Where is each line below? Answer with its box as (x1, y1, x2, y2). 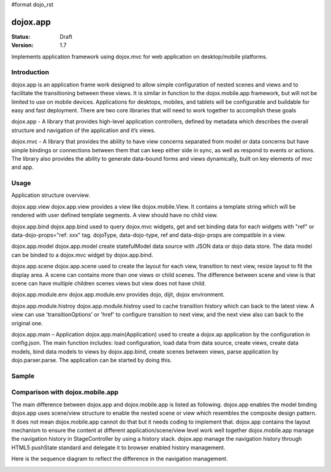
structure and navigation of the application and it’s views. (11, 126, 156, 134)
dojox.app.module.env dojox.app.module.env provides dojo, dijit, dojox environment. (11, 291, 225, 298)
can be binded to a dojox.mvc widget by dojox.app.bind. (11, 251, 153, 258)
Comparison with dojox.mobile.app (11, 388, 119, 397)
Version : (11, 42, 34, 49)
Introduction (11, 68, 49, 77)
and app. (11, 163, 34, 171)
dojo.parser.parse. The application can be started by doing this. (11, 357, 172, 364)
